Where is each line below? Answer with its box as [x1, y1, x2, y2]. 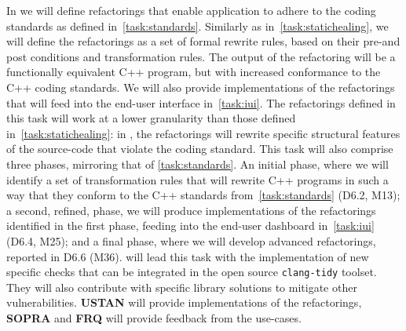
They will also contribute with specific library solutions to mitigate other [6, 278, 357, 295]
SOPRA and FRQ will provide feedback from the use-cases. [6, 309, 302, 326]
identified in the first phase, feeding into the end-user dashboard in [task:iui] [6, 217, 375, 234]
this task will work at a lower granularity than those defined [6, 110, 296, 126]
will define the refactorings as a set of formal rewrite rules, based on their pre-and [6, 33, 401, 49]
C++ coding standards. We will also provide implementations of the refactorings [6, 78, 395, 95]
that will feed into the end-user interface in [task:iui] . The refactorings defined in [6, 94, 396, 111]
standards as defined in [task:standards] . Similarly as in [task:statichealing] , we [6, 17, 389, 34]
